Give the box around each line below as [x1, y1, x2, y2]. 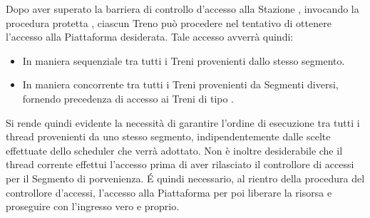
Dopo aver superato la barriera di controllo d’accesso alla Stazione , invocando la [6, 1, 359, 16]
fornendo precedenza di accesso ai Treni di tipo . [22, 90, 235, 105]
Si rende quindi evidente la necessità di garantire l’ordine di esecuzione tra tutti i [6, 115, 360, 130]
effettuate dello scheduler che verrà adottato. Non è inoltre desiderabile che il [6, 142, 343, 157]
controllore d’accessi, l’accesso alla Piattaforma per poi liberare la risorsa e [6, 185, 332, 199]
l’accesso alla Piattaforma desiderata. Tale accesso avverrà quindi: [6, 29, 294, 44]
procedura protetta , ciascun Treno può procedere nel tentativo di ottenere [6, 15, 332, 30]
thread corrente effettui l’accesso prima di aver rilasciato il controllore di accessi [6, 157, 354, 172]
